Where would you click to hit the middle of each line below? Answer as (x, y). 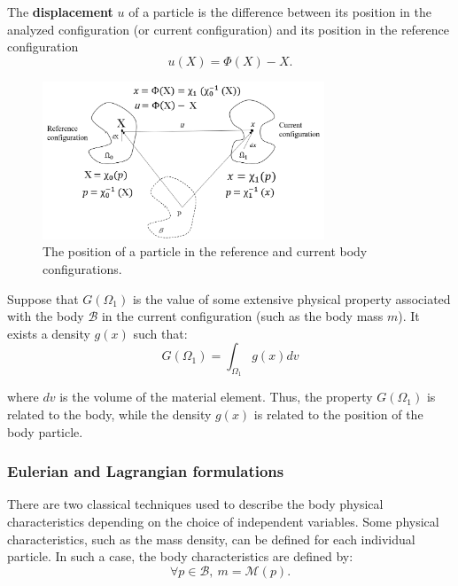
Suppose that (43, 298)
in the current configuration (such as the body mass (242, 316)
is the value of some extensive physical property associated (291, 298)
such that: (160, 333)
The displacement (60, 12)
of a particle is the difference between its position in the (280, 12)
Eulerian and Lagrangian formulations (146, 471)
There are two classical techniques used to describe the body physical (195, 504)
